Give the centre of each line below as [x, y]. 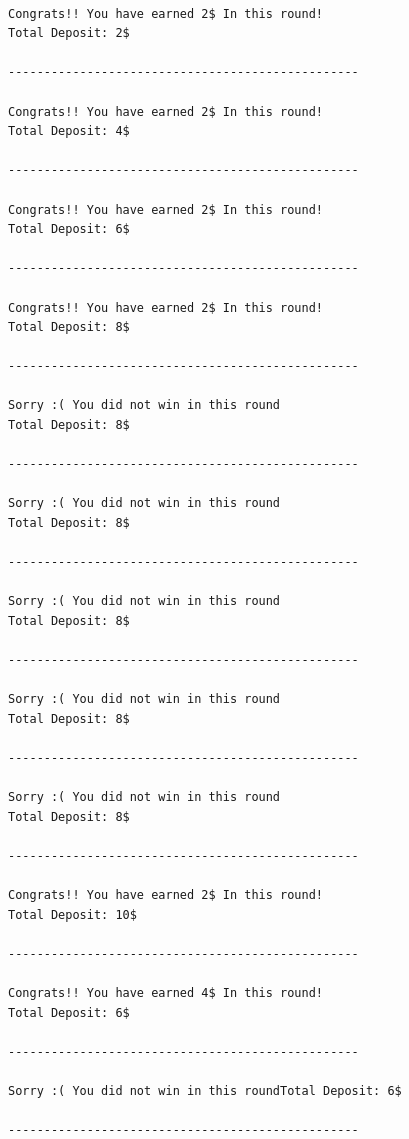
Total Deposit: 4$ [69, 131]
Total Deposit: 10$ [72, 914]
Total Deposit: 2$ [69, 33]
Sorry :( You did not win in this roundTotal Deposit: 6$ [205, 1091]
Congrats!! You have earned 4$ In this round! [165, 993]
